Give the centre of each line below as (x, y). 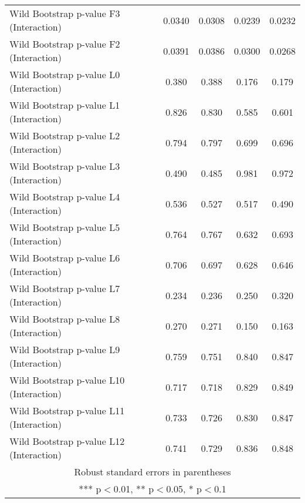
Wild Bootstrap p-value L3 (65, 166)
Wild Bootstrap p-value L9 (65, 349)
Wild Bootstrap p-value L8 (65, 319)
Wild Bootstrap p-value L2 (65, 135)
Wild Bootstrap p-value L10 (67, 380)
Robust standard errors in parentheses (152, 472)
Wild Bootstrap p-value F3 (65, 13)
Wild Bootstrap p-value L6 (65, 258)
